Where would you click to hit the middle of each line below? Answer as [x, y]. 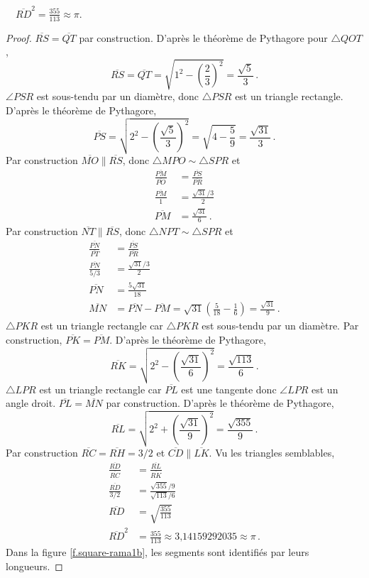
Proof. [19, 37]
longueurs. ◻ [34, 566]
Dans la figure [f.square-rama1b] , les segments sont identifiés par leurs [158, 552]
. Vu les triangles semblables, [272, 452]
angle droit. [31, 403]
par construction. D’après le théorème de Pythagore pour [203, 37]
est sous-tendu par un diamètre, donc [118, 96]
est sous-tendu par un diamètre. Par [280, 326]
